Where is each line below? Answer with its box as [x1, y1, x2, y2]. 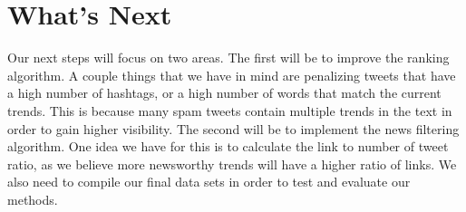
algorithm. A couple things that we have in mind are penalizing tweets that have [7, 65, 456, 84]
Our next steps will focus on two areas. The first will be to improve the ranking [7, 48, 450, 67]
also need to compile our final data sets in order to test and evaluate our [7, 172, 411, 191]
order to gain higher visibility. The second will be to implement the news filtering [7, 119, 460, 138]
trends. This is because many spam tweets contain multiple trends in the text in [7, 101, 452, 120]
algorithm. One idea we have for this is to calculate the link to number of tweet [7, 137, 449, 156]
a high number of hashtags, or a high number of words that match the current [7, 83, 442, 102]
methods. [7, 189, 58, 208]
